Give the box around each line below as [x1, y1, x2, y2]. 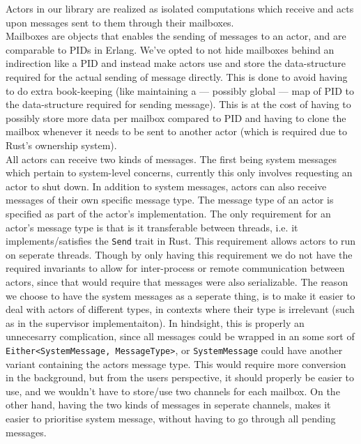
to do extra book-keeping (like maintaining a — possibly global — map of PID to [6, 83, 354, 98]
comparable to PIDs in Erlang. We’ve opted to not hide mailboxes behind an [6, 42, 335, 56]
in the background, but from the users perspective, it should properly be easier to [6, 370, 355, 385]
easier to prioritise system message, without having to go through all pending [6, 411, 336, 425]
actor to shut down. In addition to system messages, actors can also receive [6, 178, 327, 193]
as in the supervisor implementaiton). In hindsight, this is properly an [6, 315, 305, 330]
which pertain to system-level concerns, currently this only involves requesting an [6, 165, 353, 180]
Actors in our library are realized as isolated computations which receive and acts [6, 1, 354, 15]
